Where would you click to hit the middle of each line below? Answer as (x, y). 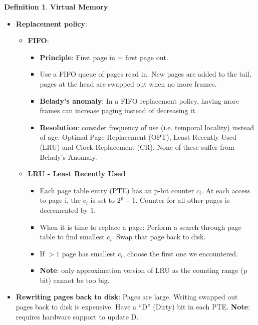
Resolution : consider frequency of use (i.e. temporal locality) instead (147, 127)
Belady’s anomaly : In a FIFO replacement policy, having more (140, 100)
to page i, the (60, 200)
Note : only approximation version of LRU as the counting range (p (144, 270)
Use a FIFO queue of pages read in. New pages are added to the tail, (146, 74)
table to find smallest (72, 237)
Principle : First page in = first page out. (104, 57)
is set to (102, 200)
